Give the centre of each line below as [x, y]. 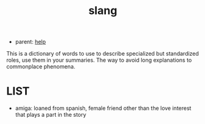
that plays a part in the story [51, 115]
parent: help [30, 42]
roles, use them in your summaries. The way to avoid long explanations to [99, 60]
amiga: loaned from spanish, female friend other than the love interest [103, 108]
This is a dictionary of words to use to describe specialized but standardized [102, 54]
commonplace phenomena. [41, 67]
